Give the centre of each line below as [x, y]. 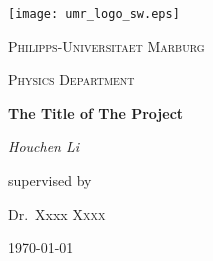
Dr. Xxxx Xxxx [57, 213]
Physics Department [71, 79]
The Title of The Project [96, 112]
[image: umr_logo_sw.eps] [94, 14]
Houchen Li [44, 146]
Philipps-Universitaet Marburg [106, 45]
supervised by [50, 180]
